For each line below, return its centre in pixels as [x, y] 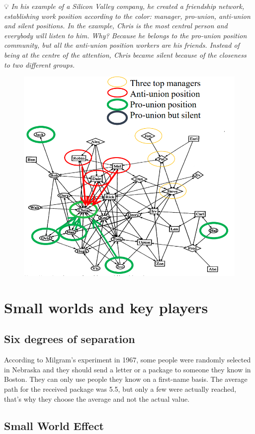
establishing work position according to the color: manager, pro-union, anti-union [127, 16]
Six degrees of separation [70, 339]
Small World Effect [54, 425]
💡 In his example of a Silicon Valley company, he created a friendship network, [124, 6]
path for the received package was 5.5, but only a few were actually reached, [120, 389]
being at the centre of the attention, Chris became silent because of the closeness [125, 54]
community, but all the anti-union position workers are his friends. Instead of [122, 45]
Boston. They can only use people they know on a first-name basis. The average [126, 379]
